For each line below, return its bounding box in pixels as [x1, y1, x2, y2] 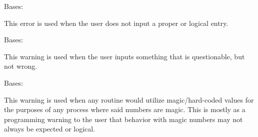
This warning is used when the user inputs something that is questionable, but [4, 51, 245, 61]
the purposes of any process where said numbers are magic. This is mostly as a [4, 104, 245, 115]
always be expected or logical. [4, 124, 95, 134]
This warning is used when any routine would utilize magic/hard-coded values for [4, 94, 254, 105]
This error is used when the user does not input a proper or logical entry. [4, 17, 228, 28]
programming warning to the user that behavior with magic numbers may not [4, 114, 243, 124]
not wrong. [4, 61, 37, 71]
